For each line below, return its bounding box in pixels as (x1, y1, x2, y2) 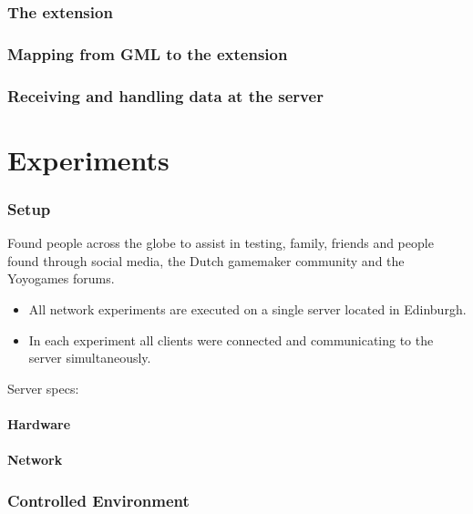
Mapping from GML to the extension (7, 42, 288, 65)
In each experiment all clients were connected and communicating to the (28, 330, 434, 349)
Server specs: (7, 378, 79, 397)
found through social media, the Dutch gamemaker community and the (7, 251, 405, 270)
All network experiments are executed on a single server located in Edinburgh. (28, 299, 467, 318)
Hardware (7, 414, 71, 433)
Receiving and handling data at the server (7, 84, 324, 107)
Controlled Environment (7, 488, 190, 511)
